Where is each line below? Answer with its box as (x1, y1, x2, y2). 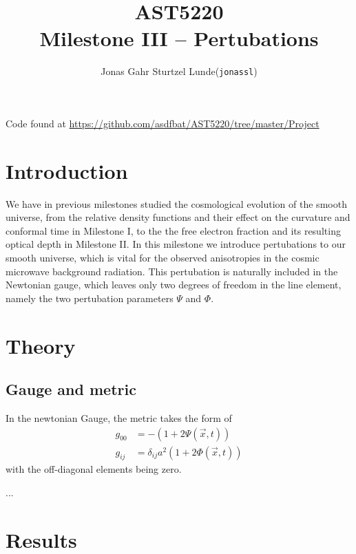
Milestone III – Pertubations (39, 24, 319, 52)
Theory (6, 331, 76, 359)
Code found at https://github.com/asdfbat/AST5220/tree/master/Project (6, 116, 320, 130)
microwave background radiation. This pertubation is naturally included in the (6, 264, 338, 278)
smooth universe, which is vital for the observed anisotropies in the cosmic (6, 251, 320, 265)
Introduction (6, 156, 128, 184)
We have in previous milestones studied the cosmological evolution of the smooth (6, 196, 347, 211)
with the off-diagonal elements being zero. (6, 462, 182, 476)
